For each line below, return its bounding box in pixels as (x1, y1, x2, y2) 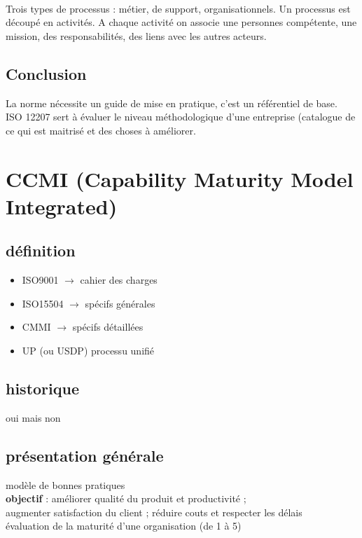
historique (6, 377, 79, 399)
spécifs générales (85, 296, 155, 310)
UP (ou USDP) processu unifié (22, 343, 155, 357)
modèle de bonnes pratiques (6, 477, 125, 492)
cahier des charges (80, 273, 158, 287)
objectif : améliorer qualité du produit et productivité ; (6, 491, 246, 506)
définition (6, 240, 76, 261)
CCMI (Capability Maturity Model (6, 164, 354, 193)
